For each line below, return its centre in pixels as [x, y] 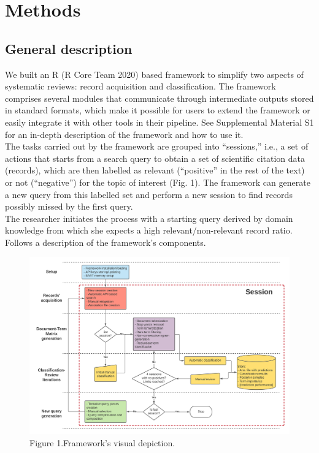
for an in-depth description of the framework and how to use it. [124, 134]
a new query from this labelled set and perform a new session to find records [149, 194]
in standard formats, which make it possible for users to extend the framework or [158, 110]
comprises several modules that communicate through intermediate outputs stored [159, 98]
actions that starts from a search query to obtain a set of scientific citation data [155, 158]
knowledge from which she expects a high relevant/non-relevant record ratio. [149, 230]
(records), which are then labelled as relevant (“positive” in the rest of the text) [155, 170]
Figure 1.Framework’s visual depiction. [102, 442]
